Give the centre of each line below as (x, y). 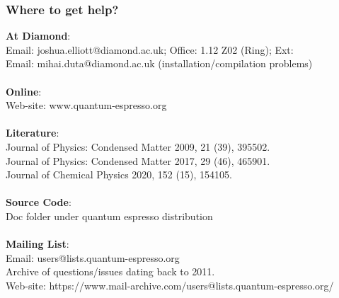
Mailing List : (38, 244)
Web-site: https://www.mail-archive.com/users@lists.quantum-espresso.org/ (170, 285)
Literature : (33, 133)
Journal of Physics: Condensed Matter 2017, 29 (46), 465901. (138, 160)
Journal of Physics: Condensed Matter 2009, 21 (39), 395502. (138, 146)
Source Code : (39, 202)
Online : (24, 91)
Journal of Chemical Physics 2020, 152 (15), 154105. (119, 174)
